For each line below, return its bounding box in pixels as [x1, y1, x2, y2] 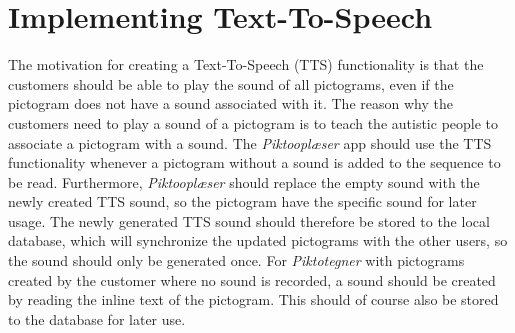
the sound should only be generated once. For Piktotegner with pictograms [8, 250, 465, 271]
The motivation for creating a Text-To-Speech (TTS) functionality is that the [8, 54, 484, 75]
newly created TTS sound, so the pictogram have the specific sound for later [8, 191, 477, 212]
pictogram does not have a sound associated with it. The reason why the [8, 93, 453, 114]
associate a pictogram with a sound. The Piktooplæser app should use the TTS [8, 132, 492, 153]
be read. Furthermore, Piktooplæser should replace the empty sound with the [8, 171, 480, 192]
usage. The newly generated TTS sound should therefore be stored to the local [8, 210, 490, 231]
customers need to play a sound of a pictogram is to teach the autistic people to [8, 112, 499, 133]
